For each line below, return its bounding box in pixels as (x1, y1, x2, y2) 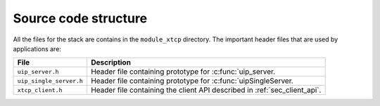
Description (90, 58, 132, 67)
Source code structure (13, 11, 148, 26)
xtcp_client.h (17, 86, 63, 94)
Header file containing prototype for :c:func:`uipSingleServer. (90, 76, 293, 86)
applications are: (13, 44, 61, 53)
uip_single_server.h (17, 77, 84, 84)
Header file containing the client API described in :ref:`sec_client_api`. (90, 85, 322, 95)
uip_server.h (17, 67, 59, 75)
